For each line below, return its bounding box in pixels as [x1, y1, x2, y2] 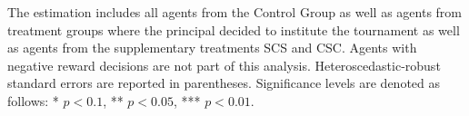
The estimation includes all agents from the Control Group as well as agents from [7, 3, 463, 21]
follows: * [7, 91, 59, 110]
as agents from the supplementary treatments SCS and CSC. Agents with [7, 38, 417, 57]
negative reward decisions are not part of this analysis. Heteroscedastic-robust [7, 55, 441, 74]
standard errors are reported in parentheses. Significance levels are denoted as [7, 73, 441, 92]
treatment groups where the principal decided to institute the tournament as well [7, 20, 460, 39]
